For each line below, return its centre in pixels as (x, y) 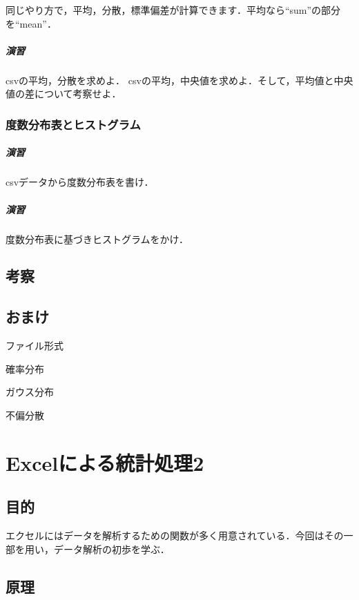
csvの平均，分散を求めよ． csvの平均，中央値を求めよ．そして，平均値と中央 (179, 80)
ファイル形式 (35, 346)
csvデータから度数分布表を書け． (80, 182)
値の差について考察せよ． (64, 94)
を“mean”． (31, 23)
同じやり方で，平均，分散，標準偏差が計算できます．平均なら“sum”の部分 (173, 10)
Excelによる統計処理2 (105, 462)
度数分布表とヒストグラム (73, 124)
